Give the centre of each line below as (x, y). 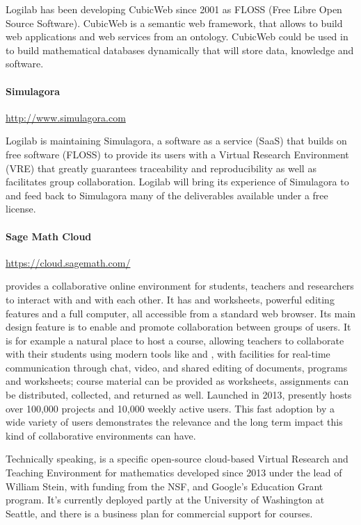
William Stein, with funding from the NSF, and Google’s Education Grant (165, 486)
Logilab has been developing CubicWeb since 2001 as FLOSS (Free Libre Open (174, 9)
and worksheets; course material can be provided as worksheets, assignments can (177, 381)
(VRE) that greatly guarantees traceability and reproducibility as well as (161, 168)
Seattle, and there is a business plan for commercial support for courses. (159, 513)
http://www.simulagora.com (66, 117)
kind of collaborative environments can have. (101, 435)
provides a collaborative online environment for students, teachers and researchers (180, 286)
